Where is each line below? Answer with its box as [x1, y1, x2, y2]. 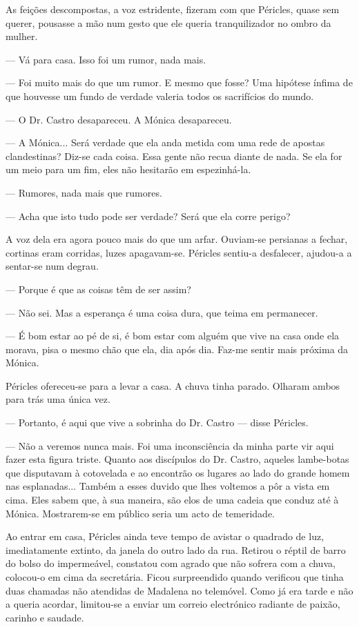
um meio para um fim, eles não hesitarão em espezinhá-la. [6, 162, 251, 177]
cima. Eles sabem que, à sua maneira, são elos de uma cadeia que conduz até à [6, 492, 339, 507]
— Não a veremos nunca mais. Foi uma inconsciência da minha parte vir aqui [6, 438, 334, 452]
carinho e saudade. [6, 610, 84, 624]
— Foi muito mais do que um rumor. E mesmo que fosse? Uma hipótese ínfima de [6, 75, 353, 90]
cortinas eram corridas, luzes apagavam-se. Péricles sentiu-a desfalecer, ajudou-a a [6, 245, 352, 259]
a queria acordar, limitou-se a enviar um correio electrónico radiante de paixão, [6, 597, 340, 611]
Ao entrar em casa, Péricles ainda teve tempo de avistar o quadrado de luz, [6, 529, 324, 544]
